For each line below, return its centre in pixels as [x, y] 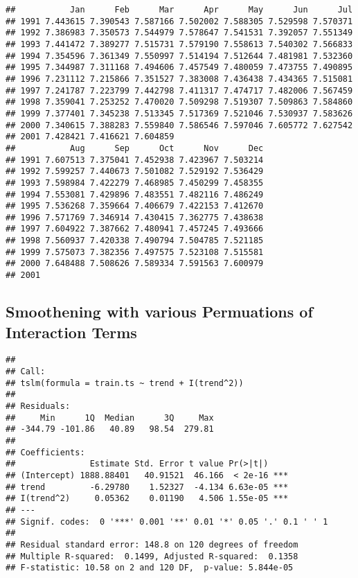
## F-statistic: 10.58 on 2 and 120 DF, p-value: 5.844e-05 [150, 568]
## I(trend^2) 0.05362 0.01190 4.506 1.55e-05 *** [147, 499]
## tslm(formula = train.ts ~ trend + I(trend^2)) [125, 383]
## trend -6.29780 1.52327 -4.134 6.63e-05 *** [147, 487]
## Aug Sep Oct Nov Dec [135, 148]
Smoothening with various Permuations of [159, 312]
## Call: [26, 371]
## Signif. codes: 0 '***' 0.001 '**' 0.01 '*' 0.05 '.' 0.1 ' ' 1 [167, 522]
